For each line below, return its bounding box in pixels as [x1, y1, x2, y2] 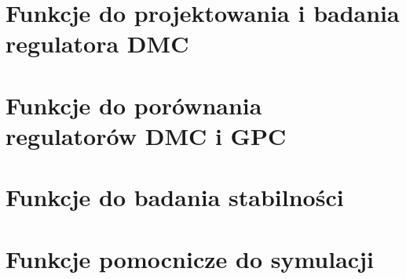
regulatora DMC [5, 27, 189, 60]
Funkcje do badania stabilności [5, 181, 344, 213]
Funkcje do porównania [5, 89, 262, 121]
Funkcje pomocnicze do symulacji [5, 242, 374, 274]
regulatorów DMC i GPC [5, 119, 287, 151]
